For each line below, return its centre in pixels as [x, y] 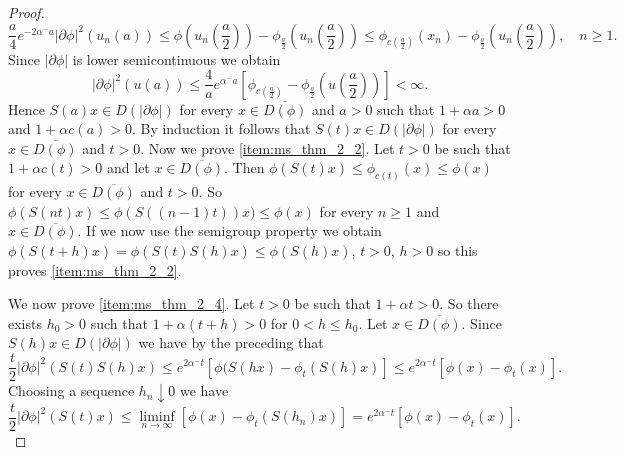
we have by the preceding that [231, 342]
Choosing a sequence [71, 390]
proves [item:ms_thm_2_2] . [95, 269]
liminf [157, 417]
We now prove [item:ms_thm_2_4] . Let [131, 303]
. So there [469, 303]
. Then [244, 167]
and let [128, 167]
